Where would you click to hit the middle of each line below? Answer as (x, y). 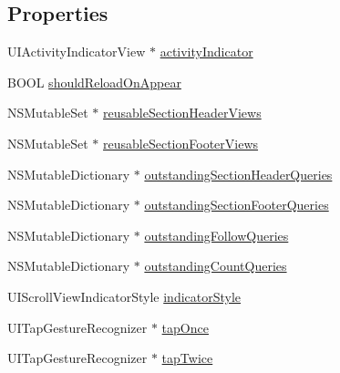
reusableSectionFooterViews (181, 143)
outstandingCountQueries (216, 266)
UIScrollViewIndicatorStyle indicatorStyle (124, 296)
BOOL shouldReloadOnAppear (94, 82)
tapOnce (185, 327)
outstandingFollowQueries (216, 235)
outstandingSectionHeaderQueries (238, 174)
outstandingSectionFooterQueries (237, 205)
